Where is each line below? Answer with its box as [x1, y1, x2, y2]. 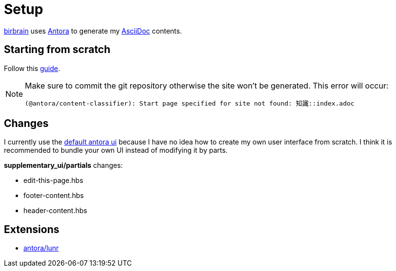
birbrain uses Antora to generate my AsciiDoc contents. [4, 26, 182, 35]
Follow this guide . [4, 64, 60, 72]
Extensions [4, 223, 59, 235]
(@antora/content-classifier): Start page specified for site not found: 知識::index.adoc [25, 99, 355, 107]
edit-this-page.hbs [23, 176, 83, 185]
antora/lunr [23, 244, 59, 253]
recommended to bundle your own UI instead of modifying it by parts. [4, 146, 228, 155]
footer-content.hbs [23, 191, 84, 200]
